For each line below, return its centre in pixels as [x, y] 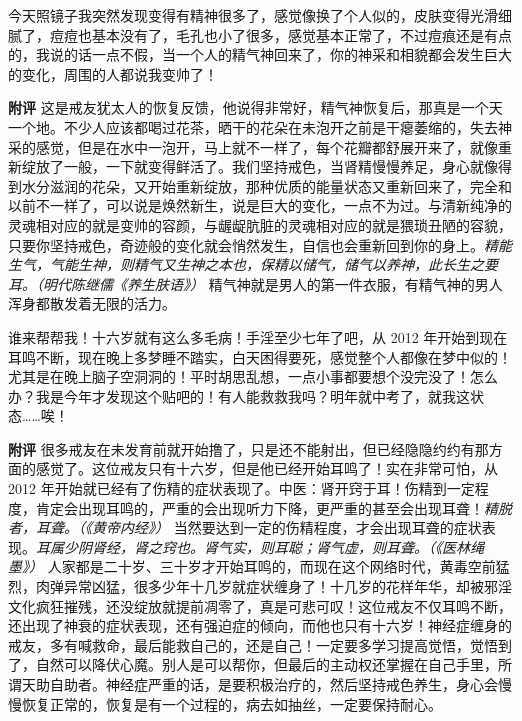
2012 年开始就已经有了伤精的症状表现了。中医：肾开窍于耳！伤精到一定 [241, 488]
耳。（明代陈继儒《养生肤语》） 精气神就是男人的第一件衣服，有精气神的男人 [255, 283]
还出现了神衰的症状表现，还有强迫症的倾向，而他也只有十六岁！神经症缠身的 [260, 625]
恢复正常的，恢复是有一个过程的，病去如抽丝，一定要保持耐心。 [231, 703]
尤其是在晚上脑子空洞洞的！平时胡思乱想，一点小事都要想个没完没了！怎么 [253, 376]
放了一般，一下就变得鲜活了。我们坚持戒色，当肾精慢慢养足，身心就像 [266, 166]
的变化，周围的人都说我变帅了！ [113, 73]
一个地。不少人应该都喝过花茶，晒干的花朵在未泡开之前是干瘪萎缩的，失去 [253, 126]
